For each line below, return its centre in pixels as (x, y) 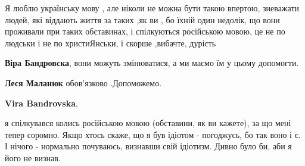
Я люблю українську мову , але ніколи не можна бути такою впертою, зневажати (152, 8)
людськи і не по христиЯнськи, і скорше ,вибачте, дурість (111, 43)
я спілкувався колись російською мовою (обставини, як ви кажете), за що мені (148, 123)
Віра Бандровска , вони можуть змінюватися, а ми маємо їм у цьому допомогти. (152, 63)
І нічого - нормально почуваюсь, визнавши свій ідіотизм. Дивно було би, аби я (148, 146)
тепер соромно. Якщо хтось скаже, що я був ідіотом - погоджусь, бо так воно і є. (153, 134)
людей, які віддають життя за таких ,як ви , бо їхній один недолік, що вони (142, 19)
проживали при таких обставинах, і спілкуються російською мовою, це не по (145, 31)
